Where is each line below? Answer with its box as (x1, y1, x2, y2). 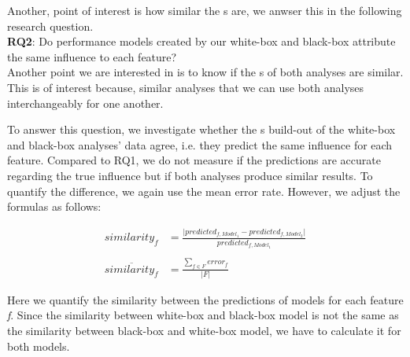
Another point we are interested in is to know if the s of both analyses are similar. (7, 64, 404, 80)
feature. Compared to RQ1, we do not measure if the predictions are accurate (7, 152, 381, 168)
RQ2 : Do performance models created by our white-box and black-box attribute (7, 33, 396, 50)
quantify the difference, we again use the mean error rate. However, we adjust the (7, 182, 401, 199)
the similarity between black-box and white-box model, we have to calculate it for (7, 322, 401, 339)
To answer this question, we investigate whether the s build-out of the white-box (7, 121, 396, 138)
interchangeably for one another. (7, 94, 164, 111)
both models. (7, 337, 70, 354)
